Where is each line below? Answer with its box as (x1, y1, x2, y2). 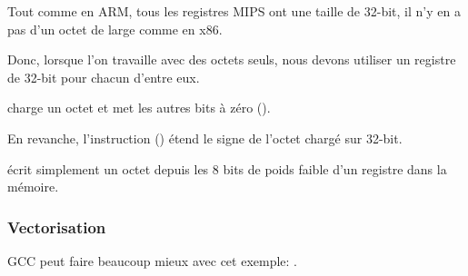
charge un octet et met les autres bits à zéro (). (7, 98, 271, 117)
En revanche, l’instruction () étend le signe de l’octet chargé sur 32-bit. (7, 128, 403, 147)
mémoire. (7, 177, 59, 196)
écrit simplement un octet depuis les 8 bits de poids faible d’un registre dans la (7, 159, 447, 178)
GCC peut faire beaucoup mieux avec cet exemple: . (7, 251, 297, 270)
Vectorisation (7, 215, 106, 238)
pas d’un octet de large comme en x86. (7, 19, 223, 38)
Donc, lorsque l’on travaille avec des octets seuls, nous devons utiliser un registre (7, 50, 456, 69)
